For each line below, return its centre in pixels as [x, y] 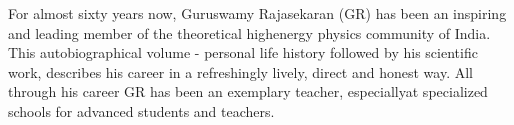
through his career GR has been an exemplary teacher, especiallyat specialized [248, 91]
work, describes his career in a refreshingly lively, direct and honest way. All [240, 71]
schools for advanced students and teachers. [141, 110]
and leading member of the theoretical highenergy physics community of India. [249, 32]
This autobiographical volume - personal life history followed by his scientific [243, 52]
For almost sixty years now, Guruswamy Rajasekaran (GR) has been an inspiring [257, 13]
